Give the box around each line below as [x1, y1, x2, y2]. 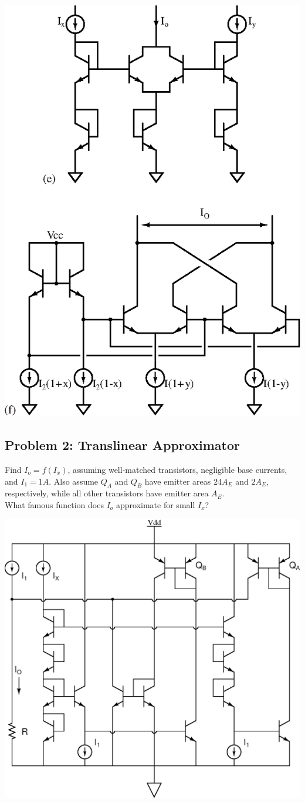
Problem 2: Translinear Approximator [5, 436, 240, 454]
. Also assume [49, 475, 99, 487]
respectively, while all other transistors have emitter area [5, 487, 209, 499]
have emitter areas [144, 475, 211, 487]
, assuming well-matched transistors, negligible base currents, [67, 463, 287, 475]
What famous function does [5, 498, 104, 510]
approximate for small [116, 498, 195, 510]
